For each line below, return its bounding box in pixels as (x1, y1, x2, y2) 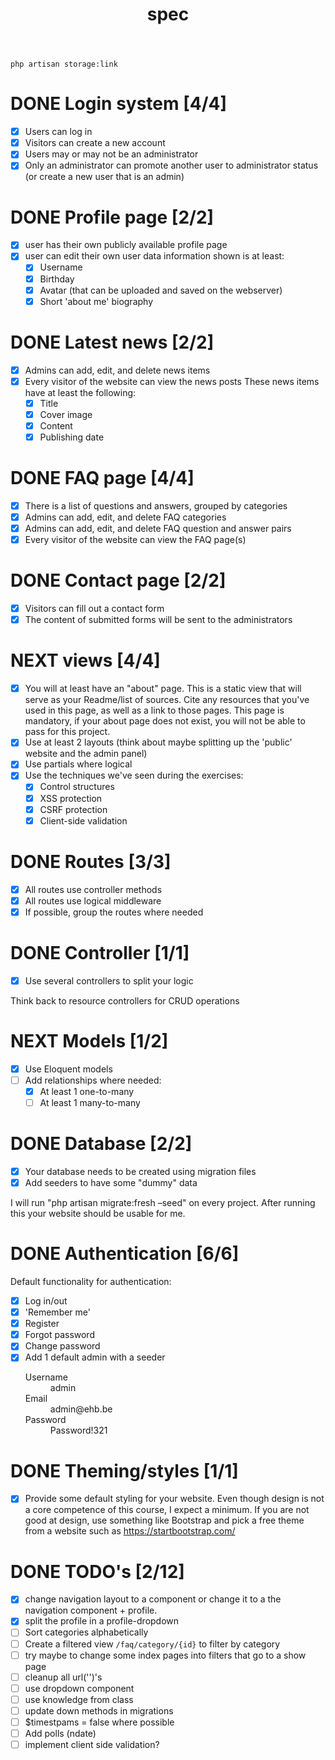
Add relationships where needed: (24, 1074, 162, 1086)
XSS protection (39, 792, 103, 804)
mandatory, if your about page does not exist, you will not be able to (24, 715, 306, 727)
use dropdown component (24, 1682, 135, 1694)
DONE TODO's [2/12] (10, 1560, 185, 1583)
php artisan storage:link (10, 59, 118, 70)
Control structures (39, 781, 115, 793)
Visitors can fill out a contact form (24, 603, 165, 615)
